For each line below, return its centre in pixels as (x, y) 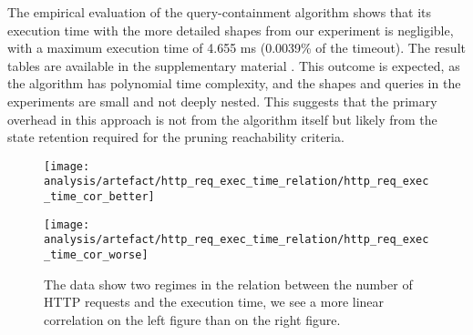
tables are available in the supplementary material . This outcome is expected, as (234, 65)
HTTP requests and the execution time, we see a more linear (214, 302)
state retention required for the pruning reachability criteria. (176, 137)
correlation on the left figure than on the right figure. (192, 319)
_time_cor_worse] (96, 255)
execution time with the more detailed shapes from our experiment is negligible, (231, 30)
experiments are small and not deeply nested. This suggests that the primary (222, 101)
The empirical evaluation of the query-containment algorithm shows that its (220, 12)
